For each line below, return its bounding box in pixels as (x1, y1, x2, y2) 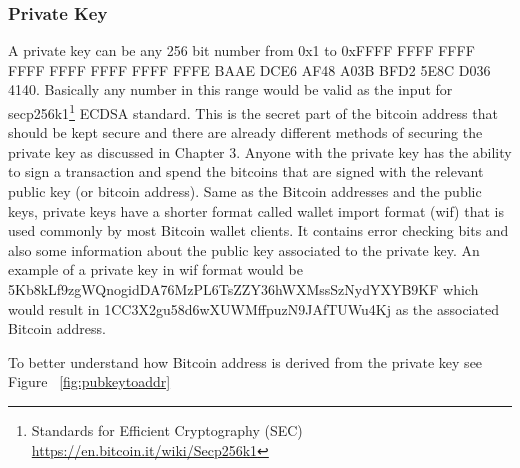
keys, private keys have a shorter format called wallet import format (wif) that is (8, 200, 504, 221)
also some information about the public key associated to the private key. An (8, 239, 480, 260)
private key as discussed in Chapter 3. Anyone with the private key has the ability (8, 141, 512, 162)
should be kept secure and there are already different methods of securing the (8, 122, 483, 143)
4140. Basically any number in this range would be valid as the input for (8, 79, 453, 100)
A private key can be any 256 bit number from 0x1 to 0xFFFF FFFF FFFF (8, 40, 475, 61)
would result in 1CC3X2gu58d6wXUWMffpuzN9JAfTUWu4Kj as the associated (8, 298, 499, 319)
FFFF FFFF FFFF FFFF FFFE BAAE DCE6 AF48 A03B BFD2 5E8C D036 (8, 59, 491, 80)
